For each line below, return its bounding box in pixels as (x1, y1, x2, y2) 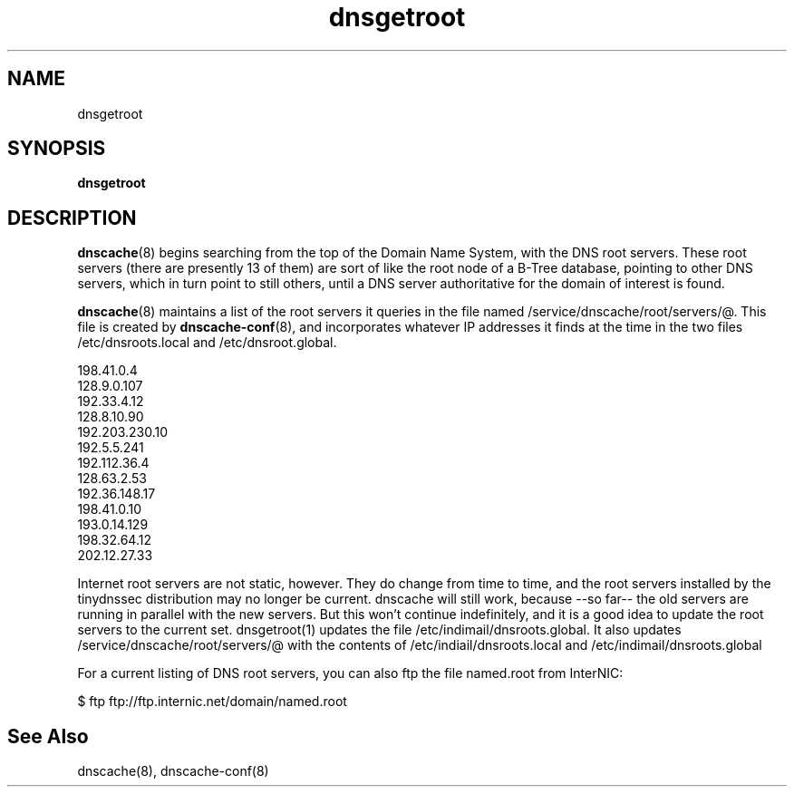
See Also (7, 724, 89, 748)
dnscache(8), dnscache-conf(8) (77, 763, 269, 779)
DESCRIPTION (7, 206, 137, 229)
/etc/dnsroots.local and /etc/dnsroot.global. (77, 334, 337, 351)
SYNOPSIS (7, 137, 106, 160)
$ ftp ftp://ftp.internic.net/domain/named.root (77, 693, 347, 710)
